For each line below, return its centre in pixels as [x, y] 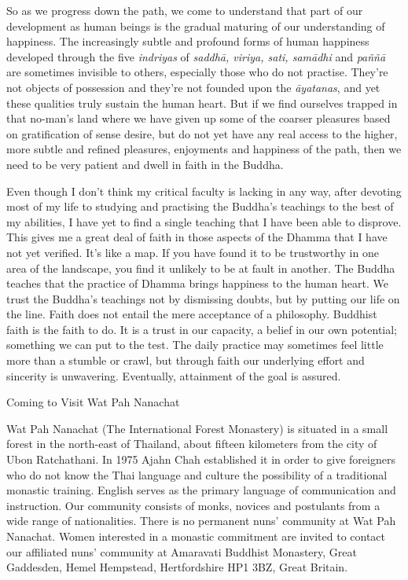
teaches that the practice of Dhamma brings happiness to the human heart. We [197, 283]
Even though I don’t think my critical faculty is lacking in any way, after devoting [204, 191]
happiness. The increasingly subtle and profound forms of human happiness [188, 41]
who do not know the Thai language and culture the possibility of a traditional [197, 474]
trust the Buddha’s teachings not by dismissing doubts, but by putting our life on [203, 298]
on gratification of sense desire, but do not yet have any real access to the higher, [202, 133]
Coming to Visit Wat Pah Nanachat [93, 402]
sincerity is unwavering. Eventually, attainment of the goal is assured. [174, 375]
